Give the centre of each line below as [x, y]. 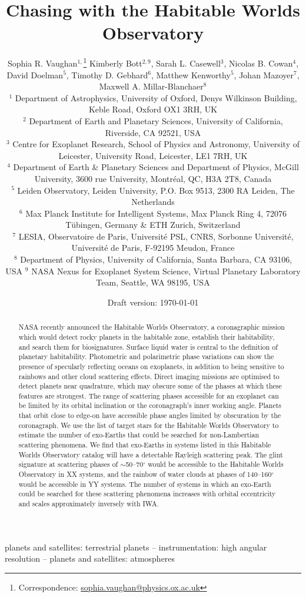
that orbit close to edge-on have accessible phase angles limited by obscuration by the [150, 415]
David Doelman [35, 74]
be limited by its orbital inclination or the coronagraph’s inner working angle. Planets [150, 405]
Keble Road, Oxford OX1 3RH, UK [153, 109]
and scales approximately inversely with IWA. [89, 504]
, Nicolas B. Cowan [258, 63]
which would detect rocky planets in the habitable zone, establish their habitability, [147, 336]
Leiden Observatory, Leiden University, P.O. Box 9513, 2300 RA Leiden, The [156, 190]
